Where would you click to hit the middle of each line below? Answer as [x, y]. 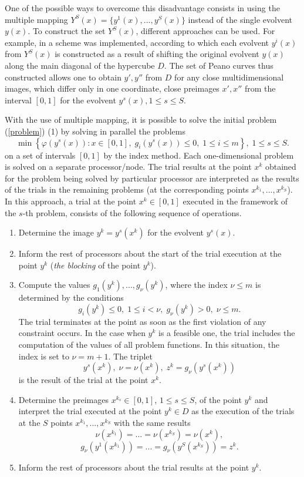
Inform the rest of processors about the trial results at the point [134, 467]
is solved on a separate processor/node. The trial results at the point [128, 167]
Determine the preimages [63, 399]
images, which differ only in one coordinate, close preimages [112, 88]
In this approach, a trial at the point [71, 201]
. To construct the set [67, 31]
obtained [281, 167]
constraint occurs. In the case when [82, 333]
